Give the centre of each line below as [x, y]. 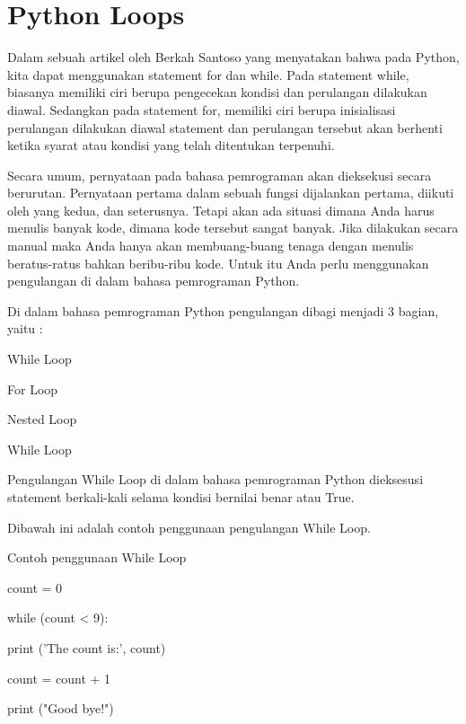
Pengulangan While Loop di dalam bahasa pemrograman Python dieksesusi [215, 479]
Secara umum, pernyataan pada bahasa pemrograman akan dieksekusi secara [220, 175]
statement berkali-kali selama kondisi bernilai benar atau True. [181, 497]
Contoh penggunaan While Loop [97, 557]
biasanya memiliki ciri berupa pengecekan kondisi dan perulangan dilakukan [217, 92]
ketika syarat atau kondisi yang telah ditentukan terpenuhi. [171, 145]
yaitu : [25, 328]
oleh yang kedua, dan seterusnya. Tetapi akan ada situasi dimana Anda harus [221, 210]
